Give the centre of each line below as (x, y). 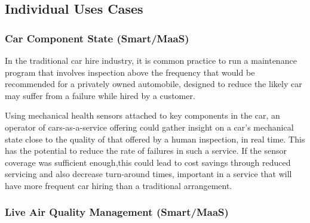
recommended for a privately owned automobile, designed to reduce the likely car (154, 84)
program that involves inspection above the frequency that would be (130, 72)
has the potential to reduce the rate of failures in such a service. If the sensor (146, 151)
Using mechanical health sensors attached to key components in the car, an (142, 115)
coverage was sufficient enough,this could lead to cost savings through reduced (148, 162)
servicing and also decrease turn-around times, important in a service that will (148, 174)
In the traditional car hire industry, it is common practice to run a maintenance (151, 60)
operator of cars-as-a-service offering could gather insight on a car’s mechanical (149, 127)
